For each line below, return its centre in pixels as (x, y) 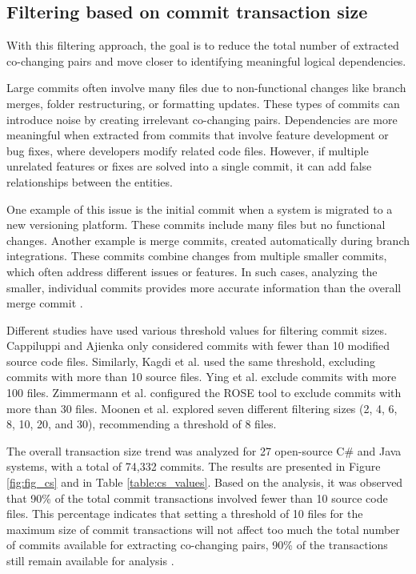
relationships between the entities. (90, 181)
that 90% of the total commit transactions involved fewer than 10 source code (197, 498)
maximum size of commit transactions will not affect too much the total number (203, 529)
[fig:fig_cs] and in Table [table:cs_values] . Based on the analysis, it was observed (205, 482)
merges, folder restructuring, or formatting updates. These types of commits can (203, 103)
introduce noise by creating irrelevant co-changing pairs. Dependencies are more (202, 119)
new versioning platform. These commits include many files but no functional (196, 225)
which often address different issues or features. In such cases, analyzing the (192, 271)
